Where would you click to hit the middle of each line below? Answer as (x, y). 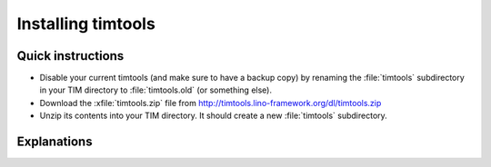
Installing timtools (86, 24)
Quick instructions (70, 56)
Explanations (55, 142)
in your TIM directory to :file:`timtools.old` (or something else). (156, 90)
